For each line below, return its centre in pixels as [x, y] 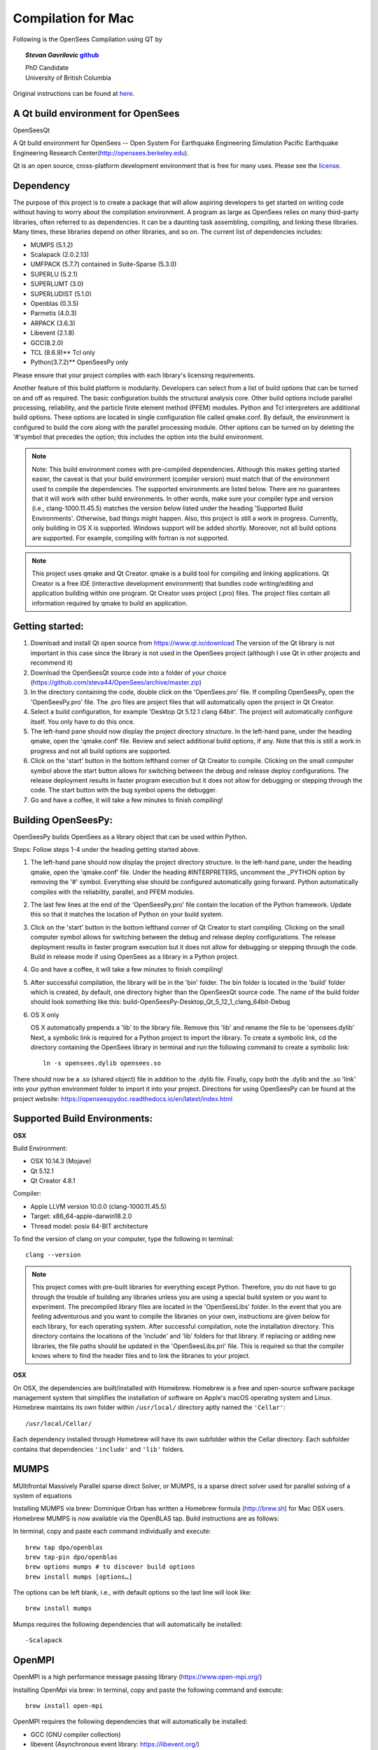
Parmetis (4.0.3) [54, 313]
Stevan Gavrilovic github [62, 55]
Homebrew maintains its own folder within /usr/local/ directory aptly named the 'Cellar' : [149, 1408]
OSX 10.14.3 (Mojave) [61, 1161]
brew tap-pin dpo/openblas [72, 1557]
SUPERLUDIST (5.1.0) [61, 293]
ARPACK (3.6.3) [53, 323]
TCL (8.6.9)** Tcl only [63, 352]
